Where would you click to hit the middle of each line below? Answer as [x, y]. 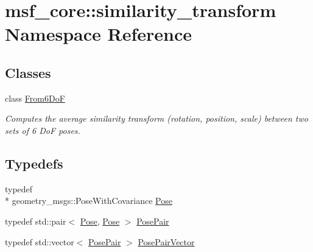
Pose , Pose [100, 221]
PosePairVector [166, 241]
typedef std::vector [40, 241]
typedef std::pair [36, 221]
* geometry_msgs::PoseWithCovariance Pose [89, 201]
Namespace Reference [98, 34]
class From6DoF [35, 98]
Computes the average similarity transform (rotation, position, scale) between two [156, 118]
